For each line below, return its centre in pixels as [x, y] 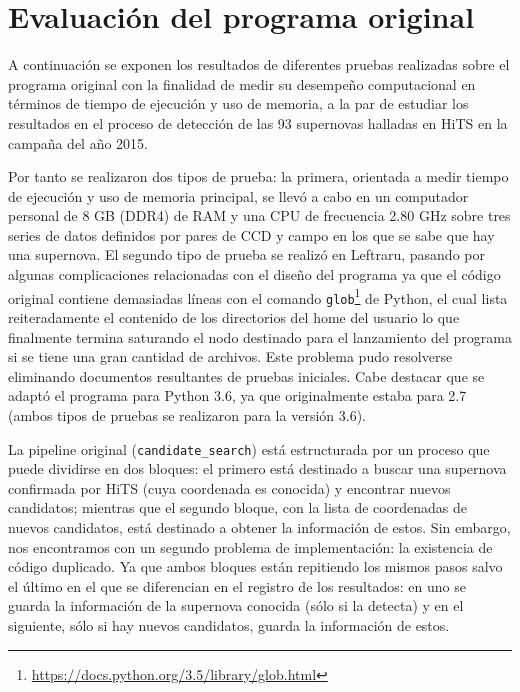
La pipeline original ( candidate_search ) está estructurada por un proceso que [249, 448]
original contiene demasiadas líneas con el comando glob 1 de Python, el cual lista [258, 296]
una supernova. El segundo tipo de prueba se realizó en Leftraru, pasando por [246, 254]
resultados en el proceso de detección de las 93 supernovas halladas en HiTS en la [258, 122]
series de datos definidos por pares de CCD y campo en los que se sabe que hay [251, 234]
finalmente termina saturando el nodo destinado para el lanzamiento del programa [260, 336]
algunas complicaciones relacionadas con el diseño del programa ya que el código [254, 274]
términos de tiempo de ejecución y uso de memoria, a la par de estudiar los [238, 103]
